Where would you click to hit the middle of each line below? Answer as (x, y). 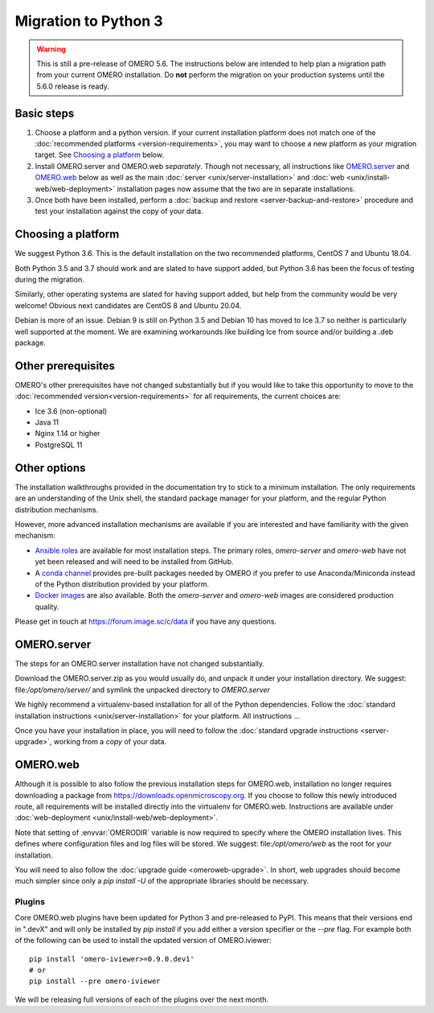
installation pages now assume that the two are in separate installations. (236, 188)
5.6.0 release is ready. (73, 86)
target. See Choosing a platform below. (100, 155)
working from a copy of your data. (110, 742)
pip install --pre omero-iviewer (95, 981)
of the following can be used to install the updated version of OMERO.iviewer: (143, 941)
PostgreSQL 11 (59, 445)
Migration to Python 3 (89, 21)
